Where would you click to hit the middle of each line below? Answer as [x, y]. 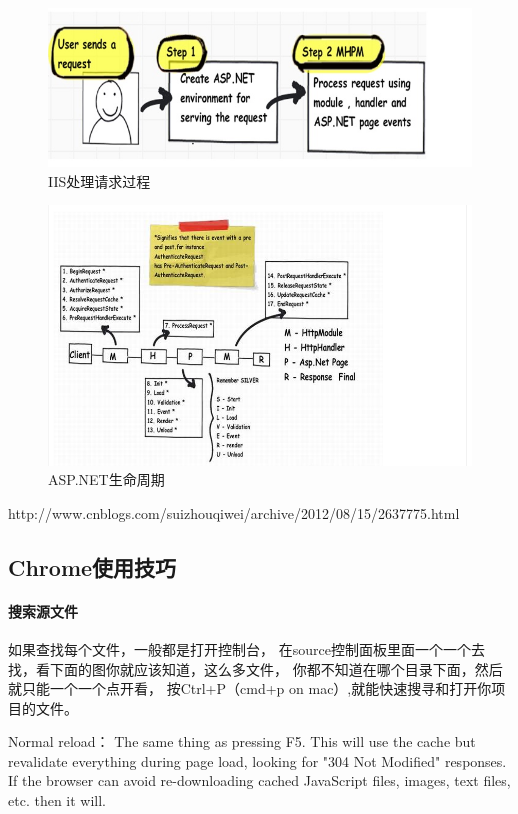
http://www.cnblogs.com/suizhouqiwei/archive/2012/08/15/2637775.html [234, 512]
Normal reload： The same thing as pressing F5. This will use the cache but [242, 741]
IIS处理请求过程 [99, 180]
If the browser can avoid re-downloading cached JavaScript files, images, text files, [259, 780]
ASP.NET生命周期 [106, 479]
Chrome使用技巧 [92, 566]
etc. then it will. [57, 800]
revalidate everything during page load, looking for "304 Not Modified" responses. [257, 760]
